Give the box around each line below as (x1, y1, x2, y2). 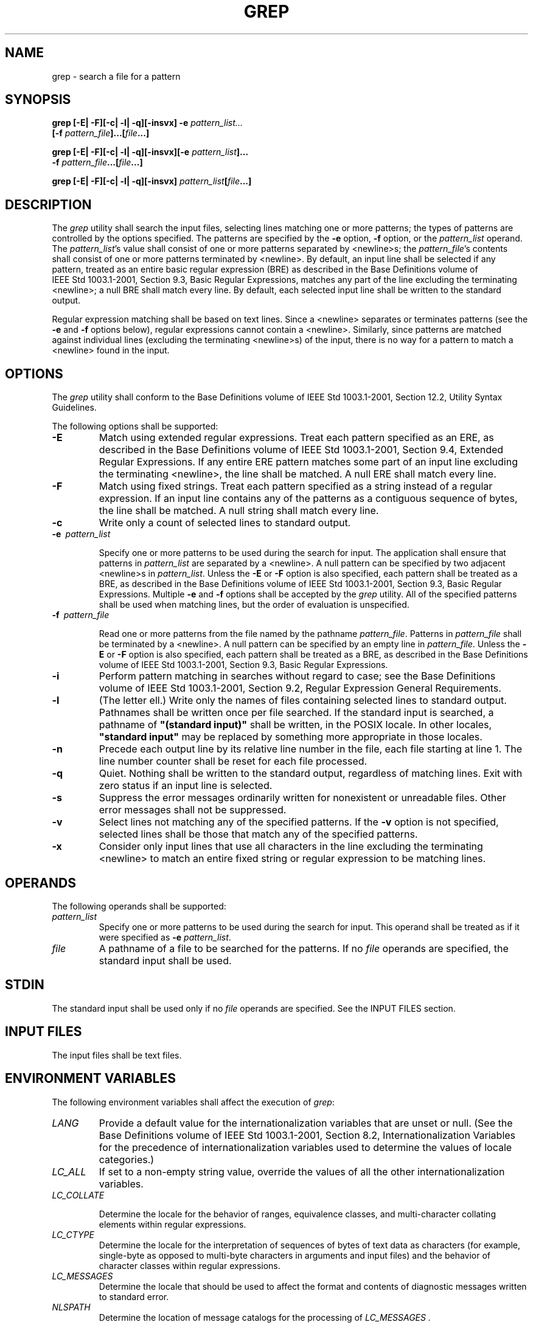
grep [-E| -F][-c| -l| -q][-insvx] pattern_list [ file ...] (52, 176, 252, 187)
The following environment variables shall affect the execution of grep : (52, 1096, 335, 1107)
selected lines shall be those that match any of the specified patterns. (99, 828, 418, 841)
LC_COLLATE (52, 1189, 105, 1200)
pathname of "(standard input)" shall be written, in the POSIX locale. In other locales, (99, 718, 492, 731)
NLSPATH (52, 1301, 91, 1312)
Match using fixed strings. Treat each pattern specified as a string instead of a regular (99, 480, 493, 493)
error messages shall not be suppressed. (99, 804, 287, 816)
